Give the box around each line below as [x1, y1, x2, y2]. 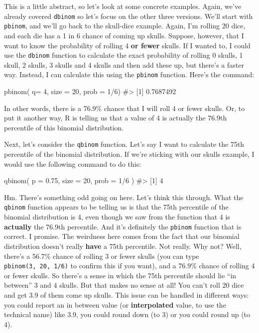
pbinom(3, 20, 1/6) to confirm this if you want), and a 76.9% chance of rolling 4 [4, 260, 255, 271]
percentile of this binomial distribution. [4, 122, 124, 132]
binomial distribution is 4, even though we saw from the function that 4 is [4, 212, 230, 222]
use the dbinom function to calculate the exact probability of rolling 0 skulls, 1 [4, 50, 243, 60]
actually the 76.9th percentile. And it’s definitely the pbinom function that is [4, 221, 242, 231]
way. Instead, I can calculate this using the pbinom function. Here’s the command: [4, 69, 255, 80]
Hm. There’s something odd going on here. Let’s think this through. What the [4, 192, 244, 202]
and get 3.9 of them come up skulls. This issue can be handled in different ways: [4, 289, 249, 300]
